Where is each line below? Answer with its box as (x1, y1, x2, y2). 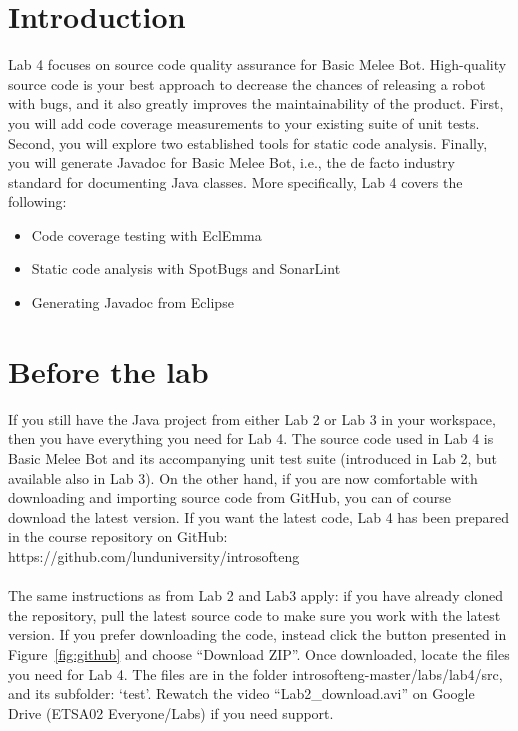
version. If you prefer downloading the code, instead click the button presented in (8, 624, 507, 645)
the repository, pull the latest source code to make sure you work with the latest (8, 604, 501, 625)
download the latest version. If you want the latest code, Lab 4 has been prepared (8, 506, 510, 527)
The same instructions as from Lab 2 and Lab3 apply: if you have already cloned (8, 585, 504, 606)
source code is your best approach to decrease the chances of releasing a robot (8, 73, 486, 94)
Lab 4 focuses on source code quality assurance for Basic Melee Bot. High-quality (8, 54, 507, 75)
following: (8, 191, 67, 212)
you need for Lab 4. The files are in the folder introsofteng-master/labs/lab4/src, (8, 663, 503, 684)
